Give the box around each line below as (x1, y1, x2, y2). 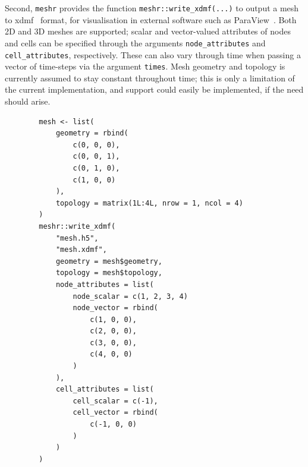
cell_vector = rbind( (73, 408, 158, 417)
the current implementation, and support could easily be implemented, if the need (5, 83, 304, 96)
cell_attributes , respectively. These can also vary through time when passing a (5, 48, 301, 61)
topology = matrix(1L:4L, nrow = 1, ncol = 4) (55, 198, 243, 207)
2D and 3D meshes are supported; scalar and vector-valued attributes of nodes (5, 25, 291, 37)
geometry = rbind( (55, 129, 128, 138)
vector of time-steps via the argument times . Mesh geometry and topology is (5, 60, 285, 72)
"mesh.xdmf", (55, 245, 107, 254)
